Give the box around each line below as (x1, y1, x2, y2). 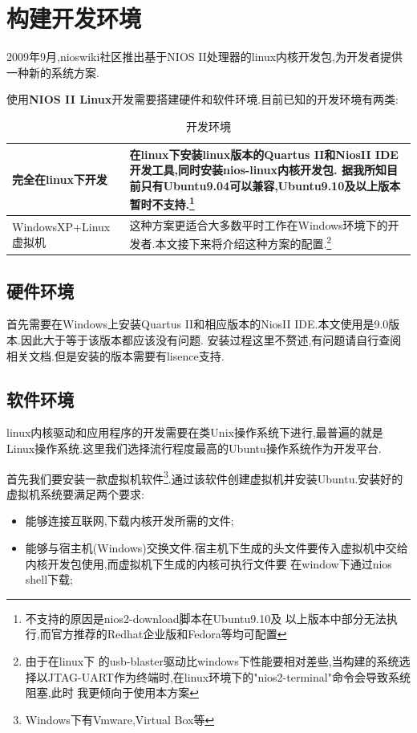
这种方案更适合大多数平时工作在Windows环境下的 (129, 216, 388, 233)
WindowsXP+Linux (12, 218, 111, 234)
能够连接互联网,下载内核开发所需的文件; (25, 512, 234, 529)
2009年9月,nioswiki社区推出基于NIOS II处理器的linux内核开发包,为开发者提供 (6, 48, 403, 65)
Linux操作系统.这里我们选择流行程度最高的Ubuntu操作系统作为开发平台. (6, 439, 382, 456)
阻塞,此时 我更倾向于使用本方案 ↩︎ (25, 684, 200, 701)
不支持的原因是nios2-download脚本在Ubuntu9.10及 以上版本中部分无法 (25, 609, 387, 626)
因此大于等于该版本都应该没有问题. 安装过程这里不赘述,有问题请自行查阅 (20, 331, 402, 348)
